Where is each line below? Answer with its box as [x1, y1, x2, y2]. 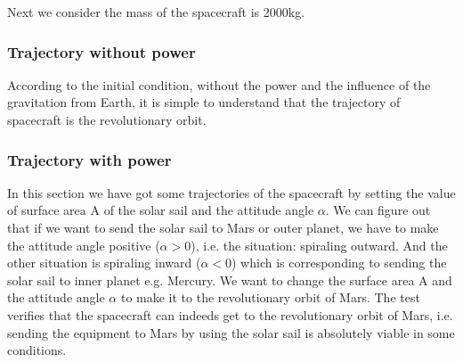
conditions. [7, 341, 67, 359]
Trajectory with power [7, 148, 172, 170]
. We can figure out [325, 201, 431, 219]
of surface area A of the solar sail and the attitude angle [7, 201, 314, 219]
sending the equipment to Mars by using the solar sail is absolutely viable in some [7, 323, 455, 341]
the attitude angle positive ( [7, 235, 160, 254]
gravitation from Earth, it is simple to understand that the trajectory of [7, 93, 401, 111]
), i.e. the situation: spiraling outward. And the [191, 235, 448, 254]
